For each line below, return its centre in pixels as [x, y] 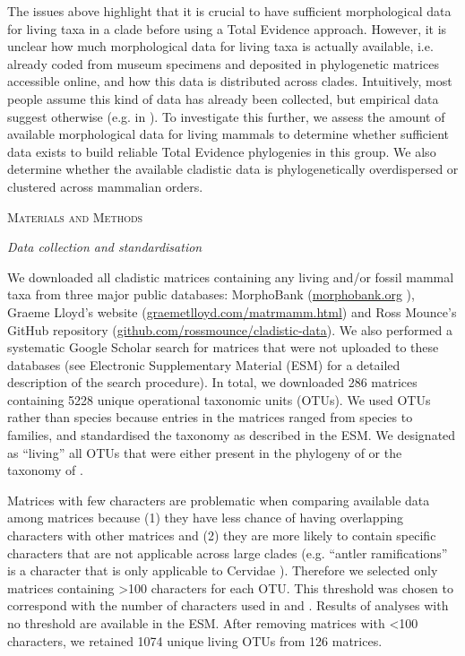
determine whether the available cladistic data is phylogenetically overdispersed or [233, 169]
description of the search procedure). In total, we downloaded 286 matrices [212, 382]
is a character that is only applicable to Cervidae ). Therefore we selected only [223, 570]
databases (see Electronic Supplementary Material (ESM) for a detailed [204, 364]
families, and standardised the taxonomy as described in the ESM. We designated [232, 435]
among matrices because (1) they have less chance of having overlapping [206, 518]
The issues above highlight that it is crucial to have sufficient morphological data [229, 11]
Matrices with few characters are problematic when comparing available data [219, 500]
